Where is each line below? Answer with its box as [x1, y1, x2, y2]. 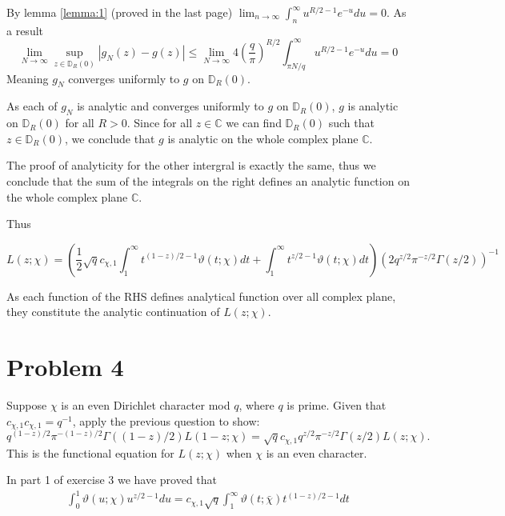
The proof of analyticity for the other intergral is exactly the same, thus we [6, 157, 376, 174]
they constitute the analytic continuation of [6, 303, 220, 320]
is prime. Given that [287, 397, 387, 414]
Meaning [6, 70, 49, 86]
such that [328, 114, 375, 131]
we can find [226, 114, 282, 131]
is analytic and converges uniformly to [77, 98, 264, 114]
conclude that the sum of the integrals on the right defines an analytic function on [6, 173, 410, 190]
